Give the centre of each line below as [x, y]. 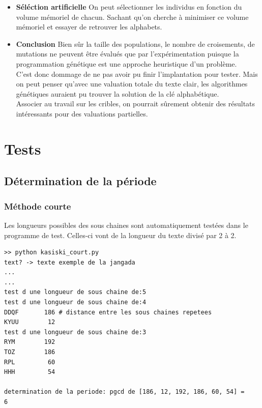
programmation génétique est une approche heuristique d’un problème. [126, 63]
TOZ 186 [30, 352]
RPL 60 [30, 362]
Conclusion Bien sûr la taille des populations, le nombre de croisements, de [135, 43]
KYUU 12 [30, 322]
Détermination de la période [80, 181]
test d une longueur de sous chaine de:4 [75, 302]
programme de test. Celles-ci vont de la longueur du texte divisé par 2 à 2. [120, 235]
